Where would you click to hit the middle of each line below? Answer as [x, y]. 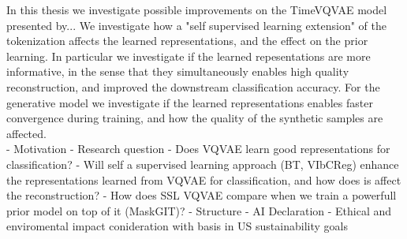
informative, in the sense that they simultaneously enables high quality [178, 71]
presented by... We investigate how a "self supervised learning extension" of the [196, 25]
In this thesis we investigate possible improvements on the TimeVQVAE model [197, 9]
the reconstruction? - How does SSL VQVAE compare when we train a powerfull [202, 195]
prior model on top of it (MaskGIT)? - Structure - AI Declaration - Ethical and [199, 210]
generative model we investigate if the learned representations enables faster [190, 102]
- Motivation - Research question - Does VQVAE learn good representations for [198, 149]
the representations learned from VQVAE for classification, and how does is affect [204, 179]
